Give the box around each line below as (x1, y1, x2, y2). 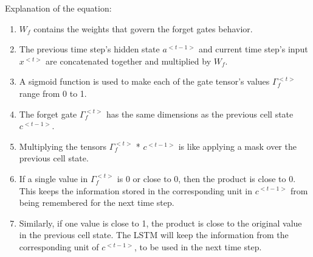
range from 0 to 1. (19, 86, 87, 99)
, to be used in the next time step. (134, 240, 262, 253)
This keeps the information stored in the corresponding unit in (19, 184, 252, 197)
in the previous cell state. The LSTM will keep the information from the (19, 228, 289, 241)
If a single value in (19, 172, 88, 185)
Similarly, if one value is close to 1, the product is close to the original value (19, 216, 302, 229)
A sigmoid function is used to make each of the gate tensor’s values (19, 75, 270, 88)
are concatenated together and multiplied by (46, 54, 212, 67)
